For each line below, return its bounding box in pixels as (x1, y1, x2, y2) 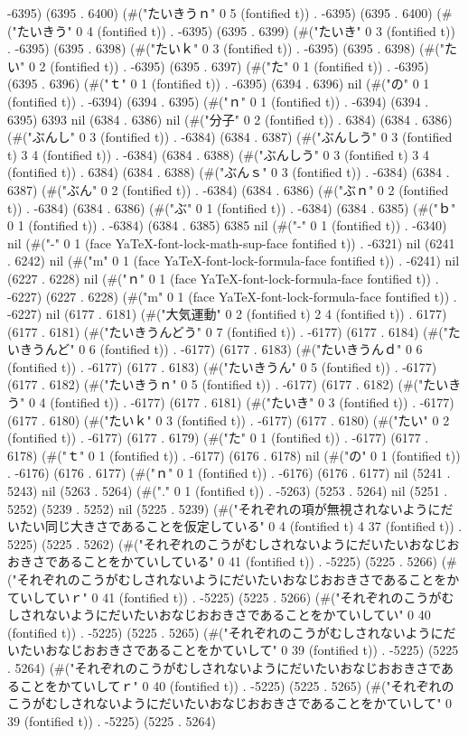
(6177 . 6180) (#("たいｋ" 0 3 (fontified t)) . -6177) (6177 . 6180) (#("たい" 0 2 (7, 410, 450, 429)
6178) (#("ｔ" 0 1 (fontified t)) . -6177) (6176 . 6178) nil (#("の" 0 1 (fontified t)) (7, 445, 461, 464)
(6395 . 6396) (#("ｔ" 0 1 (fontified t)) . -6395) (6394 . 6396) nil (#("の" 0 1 (7, 74, 430, 93)
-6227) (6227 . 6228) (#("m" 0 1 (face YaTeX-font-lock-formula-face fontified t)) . (7, 286, 457, 305)
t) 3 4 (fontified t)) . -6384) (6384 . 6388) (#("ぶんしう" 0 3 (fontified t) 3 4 (7, 145, 430, 163)
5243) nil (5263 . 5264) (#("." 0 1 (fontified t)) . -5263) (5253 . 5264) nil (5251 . (7, 481, 448, 500)
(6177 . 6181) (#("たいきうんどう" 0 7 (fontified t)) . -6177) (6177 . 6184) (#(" (7, 322, 448, 341)
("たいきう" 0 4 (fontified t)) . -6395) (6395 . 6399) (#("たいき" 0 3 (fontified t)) (7, 21, 455, 40)
